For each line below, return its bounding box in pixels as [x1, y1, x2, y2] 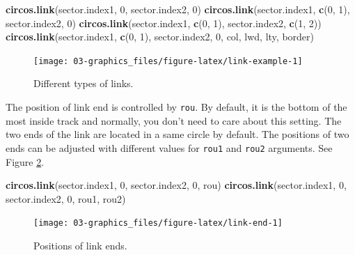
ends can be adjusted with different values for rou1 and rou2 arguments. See [6, 140, 333, 155]
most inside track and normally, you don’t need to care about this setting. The [6, 113, 342, 127]
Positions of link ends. [33, 238, 127, 252]
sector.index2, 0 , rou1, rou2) [6, 191, 126, 206]
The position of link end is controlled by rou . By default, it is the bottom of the [6, 100, 347, 114]
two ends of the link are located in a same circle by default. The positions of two [6, 127, 349, 141]
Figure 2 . [6, 154, 45, 169]
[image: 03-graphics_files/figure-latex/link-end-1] [33, 218, 283, 229]
